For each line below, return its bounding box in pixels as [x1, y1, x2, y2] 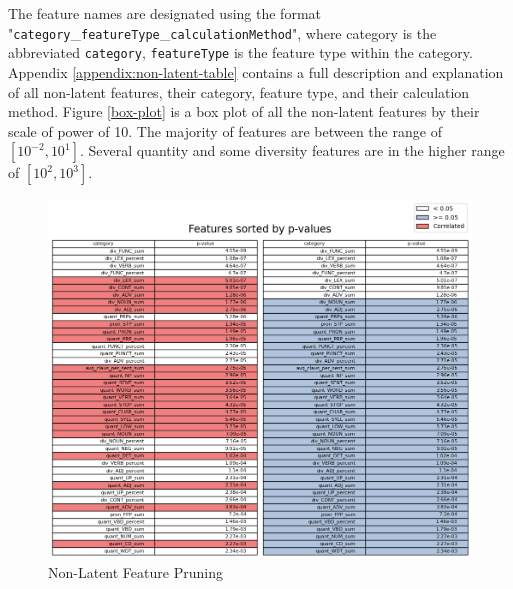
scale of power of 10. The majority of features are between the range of [8, 120, 442, 141]
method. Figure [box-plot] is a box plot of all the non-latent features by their [8, 101, 480, 122]
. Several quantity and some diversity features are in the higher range [79, 140, 505, 161]
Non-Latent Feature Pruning [48, 562, 223, 583]
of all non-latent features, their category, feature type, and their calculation [8, 81, 470, 102]
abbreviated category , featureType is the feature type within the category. [8, 42, 473, 63]
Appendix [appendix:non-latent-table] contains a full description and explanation [8, 61, 504, 82]
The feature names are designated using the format [8, 3, 321, 23]
